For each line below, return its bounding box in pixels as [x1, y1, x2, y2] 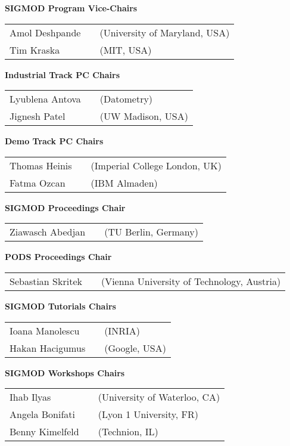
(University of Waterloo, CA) [98, 390, 220, 404]
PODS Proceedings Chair [5, 250, 112, 263]
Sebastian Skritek [10, 274, 82, 288]
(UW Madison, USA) [99, 109, 188, 123]
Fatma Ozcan [10, 175, 66, 190]
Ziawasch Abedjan [10, 225, 86, 239]
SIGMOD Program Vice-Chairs [5, 2, 138, 14]
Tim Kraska [10, 42, 60, 57]
